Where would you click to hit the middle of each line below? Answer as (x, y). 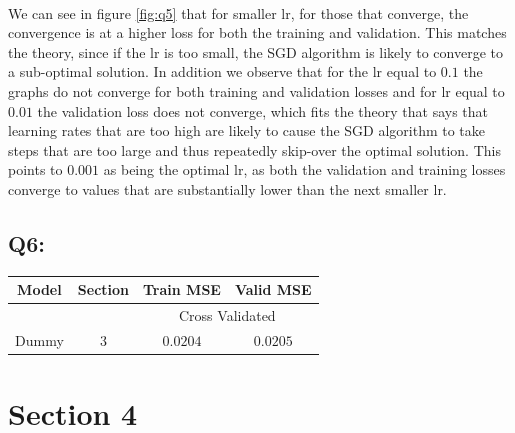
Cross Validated (227, 315)
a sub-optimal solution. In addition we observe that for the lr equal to (222, 71)
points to (35, 169)
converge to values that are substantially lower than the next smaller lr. (227, 188)
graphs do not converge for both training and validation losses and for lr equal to (256, 90)
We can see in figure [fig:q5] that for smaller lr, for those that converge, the (238, 12)
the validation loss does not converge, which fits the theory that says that (263, 110)
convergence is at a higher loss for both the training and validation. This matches (257, 32)
